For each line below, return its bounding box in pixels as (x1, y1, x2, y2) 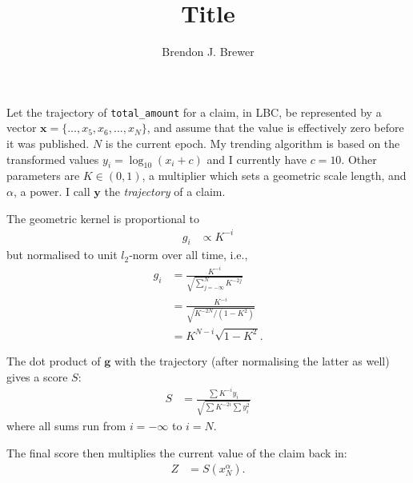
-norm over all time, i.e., (129, 246, 248, 263)
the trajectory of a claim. (104, 182, 226, 199)
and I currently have (206, 150, 307, 167)
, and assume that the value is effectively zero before (146, 119, 404, 136)
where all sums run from (6, 417, 126, 434)
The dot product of (6, 353, 101, 369)
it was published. (6, 134, 90, 151)
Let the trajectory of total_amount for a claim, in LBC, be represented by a (6, 103, 382, 120)
